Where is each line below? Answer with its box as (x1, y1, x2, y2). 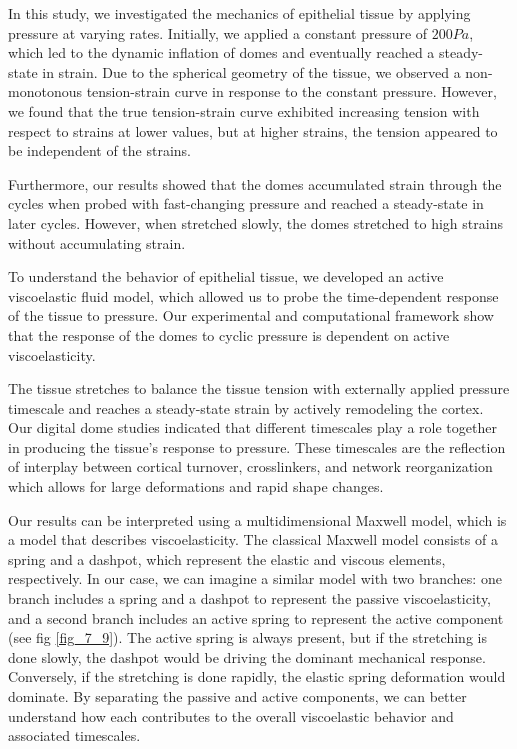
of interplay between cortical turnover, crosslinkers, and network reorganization (8, 456, 493, 477)
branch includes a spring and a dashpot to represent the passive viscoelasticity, (8, 588, 491, 609)
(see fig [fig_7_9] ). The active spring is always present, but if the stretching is (8, 627, 487, 648)
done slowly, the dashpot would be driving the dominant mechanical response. (8, 646, 486, 667)
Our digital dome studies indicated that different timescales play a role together (8, 417, 497, 438)
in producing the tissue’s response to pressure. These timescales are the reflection (8, 436, 506, 457)
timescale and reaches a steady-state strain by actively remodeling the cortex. (8, 397, 484, 418)
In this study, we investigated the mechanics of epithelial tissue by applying (8, 3, 471, 23)
